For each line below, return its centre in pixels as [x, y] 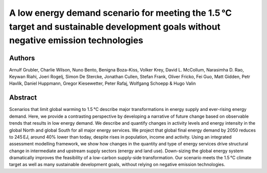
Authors [22, 58]
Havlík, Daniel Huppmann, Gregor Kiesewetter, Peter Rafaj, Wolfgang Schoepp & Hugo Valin [103, 83]
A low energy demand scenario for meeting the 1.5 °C [120, 13]
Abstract [23, 98]
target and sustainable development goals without [115, 27]
